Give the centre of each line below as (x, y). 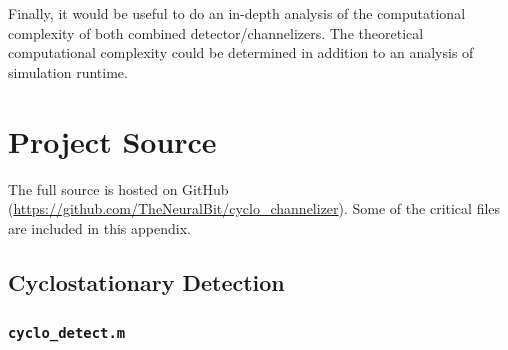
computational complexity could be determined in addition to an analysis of (241, 52)
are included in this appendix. (99, 227)
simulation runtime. (68, 71)
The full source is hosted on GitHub (118, 188)
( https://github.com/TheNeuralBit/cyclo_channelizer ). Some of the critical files (254, 208)
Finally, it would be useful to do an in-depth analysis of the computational (237, 13)
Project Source (112, 140)
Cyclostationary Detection (146, 281)
